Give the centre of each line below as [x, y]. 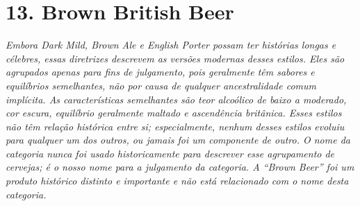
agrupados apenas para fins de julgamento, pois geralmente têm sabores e [160, 72]
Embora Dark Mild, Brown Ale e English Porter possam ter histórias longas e [171, 45]
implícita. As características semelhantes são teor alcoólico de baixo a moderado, [176, 99]
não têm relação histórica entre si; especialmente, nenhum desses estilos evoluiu [175, 126]
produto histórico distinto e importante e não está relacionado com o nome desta [177, 181]
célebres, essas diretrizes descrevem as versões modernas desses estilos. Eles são [175, 58]
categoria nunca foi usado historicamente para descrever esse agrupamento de [170, 153]
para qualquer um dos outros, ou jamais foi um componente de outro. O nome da [178, 140]
